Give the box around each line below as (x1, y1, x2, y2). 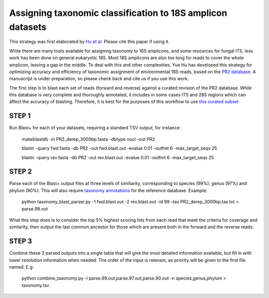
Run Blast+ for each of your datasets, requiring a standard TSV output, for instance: (9, 125, 181, 131)
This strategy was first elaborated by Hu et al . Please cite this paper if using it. (9, 39, 170, 45)
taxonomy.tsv (21, 282, 49, 288)
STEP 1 (9, 112, 31, 120)
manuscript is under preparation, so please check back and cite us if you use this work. (9, 76, 189, 82)
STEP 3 (9, 237, 32, 246)
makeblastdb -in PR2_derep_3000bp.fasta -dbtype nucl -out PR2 (21, 136, 155, 142)
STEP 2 (9, 167, 32, 176)
